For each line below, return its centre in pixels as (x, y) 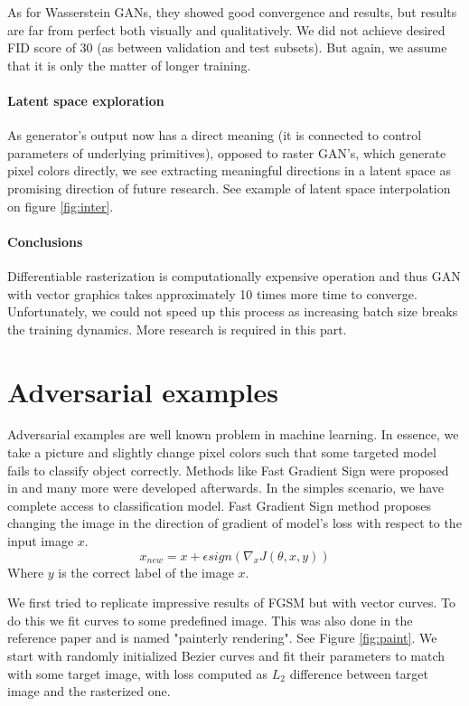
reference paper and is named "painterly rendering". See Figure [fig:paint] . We (222, 638)
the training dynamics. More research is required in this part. (177, 329)
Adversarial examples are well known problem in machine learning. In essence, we (233, 434)
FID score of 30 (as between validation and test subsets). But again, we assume (227, 47)
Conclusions (45, 241)
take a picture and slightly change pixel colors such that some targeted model (222, 452)
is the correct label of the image (146, 572)
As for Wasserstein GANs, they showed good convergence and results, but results (232, 12)
